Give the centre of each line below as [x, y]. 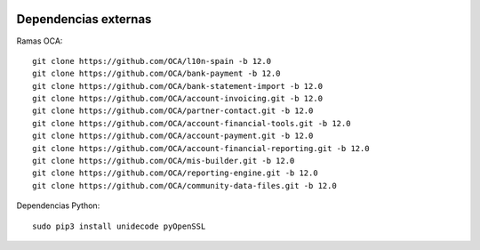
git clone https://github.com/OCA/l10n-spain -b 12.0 [152, 61]
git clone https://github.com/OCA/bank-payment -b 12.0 [156, 74]
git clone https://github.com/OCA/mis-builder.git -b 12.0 [164, 161]
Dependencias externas [84, 19]
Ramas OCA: [40, 41]
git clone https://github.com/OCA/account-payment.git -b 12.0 [173, 136]
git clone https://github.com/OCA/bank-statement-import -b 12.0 [178, 86]
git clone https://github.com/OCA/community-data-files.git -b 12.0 [184, 185]
